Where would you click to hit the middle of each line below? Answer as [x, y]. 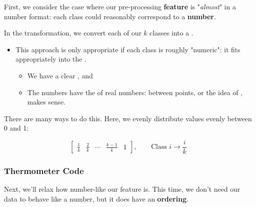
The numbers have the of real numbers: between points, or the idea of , [135, 92]
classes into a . [171, 33]
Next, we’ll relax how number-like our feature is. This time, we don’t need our [122, 189]
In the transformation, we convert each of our [73, 33]
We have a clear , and [60, 75]
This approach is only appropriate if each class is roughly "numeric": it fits [128, 49]
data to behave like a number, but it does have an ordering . [96, 198]
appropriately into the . [51, 59]
